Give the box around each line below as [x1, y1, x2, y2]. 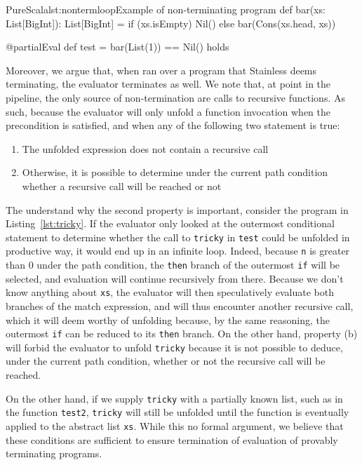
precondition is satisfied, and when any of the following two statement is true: [6, 118, 340, 133]
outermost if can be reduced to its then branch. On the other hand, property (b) [6, 326, 358, 341]
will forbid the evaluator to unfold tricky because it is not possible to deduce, [6, 339, 343, 354]
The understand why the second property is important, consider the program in [6, 202, 349, 217]
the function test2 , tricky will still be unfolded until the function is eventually [6, 405, 349, 419]
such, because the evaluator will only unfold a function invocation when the [6, 104, 331, 119]
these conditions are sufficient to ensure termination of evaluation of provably [6, 432, 338, 447]
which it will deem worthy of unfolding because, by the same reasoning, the [6, 312, 330, 327]
